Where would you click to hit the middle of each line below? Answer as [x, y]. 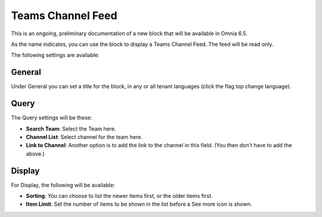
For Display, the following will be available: [63, 185]
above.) [35, 154]
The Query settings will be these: [52, 118]
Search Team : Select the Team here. [71, 129]
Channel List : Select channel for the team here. [84, 137]
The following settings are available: [55, 55]
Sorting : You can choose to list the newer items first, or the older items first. [119, 196]
